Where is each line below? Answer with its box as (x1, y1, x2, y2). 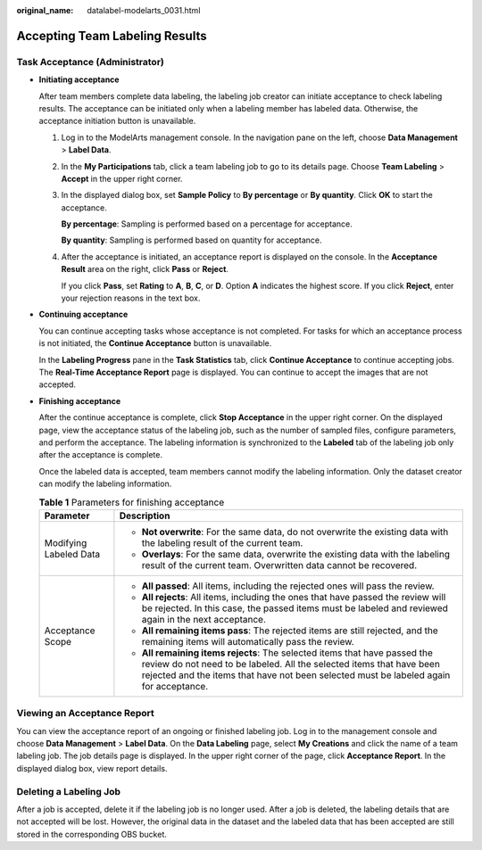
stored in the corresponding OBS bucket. (16, 829, 167, 839)
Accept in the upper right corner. (61, 173, 183, 184)
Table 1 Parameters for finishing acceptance (38, 496, 225, 508)
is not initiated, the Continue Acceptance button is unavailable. (38, 338, 272, 349)
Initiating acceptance (38, 74, 120, 85)
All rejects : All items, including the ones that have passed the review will (141, 590, 446, 603)
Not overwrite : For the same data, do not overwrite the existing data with (141, 525, 449, 538)
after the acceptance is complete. (38, 450, 162, 460)
